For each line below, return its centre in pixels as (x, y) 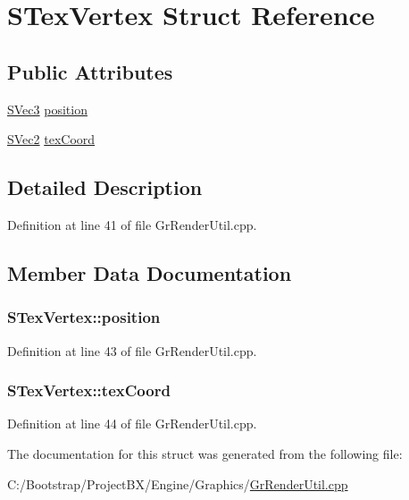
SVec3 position (47, 109)
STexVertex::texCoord (89, 390)
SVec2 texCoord (51, 139)
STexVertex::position (84, 317)
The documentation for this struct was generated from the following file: (205, 453)
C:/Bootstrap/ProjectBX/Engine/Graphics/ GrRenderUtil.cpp (178, 483)
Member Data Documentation (150, 272)
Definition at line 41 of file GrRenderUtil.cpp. (132, 224)
